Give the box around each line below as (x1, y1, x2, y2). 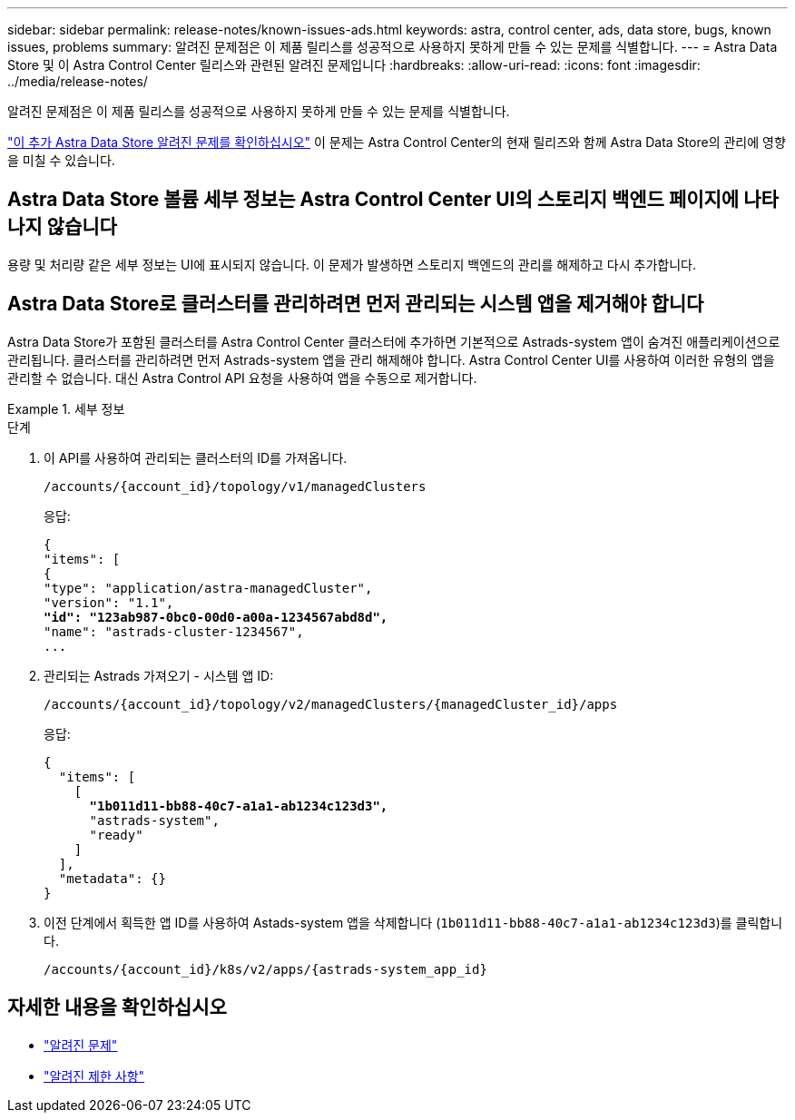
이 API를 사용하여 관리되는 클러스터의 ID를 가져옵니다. (44, 449, 348, 466)
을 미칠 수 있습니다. (7, 152, 115, 168)
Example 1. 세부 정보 (7, 400, 125, 417)
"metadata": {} (58, 870, 166, 886)
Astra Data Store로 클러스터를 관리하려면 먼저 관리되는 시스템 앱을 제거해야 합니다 (7, 292, 704, 316)
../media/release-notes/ (7, 74, 148, 89)
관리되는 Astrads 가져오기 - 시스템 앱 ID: (44, 667, 274, 683)
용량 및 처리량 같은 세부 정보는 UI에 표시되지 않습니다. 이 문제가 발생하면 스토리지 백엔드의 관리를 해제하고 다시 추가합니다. (7, 256, 696, 272)
